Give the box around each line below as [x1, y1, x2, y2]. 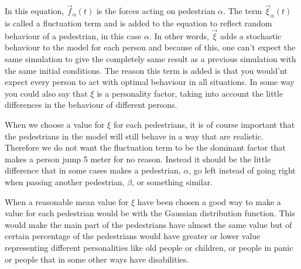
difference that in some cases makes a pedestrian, [5, 164, 181, 176]
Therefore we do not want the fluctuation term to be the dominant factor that [5, 141, 286, 154]
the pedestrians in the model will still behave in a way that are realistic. [5, 130, 264, 142]
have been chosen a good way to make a [137, 195, 281, 207]
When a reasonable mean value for [5, 195, 129, 207]
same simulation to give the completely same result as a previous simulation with [5, 53, 296, 65]
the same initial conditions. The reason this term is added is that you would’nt [5, 64, 288, 76]
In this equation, [5, 5, 64, 17]
